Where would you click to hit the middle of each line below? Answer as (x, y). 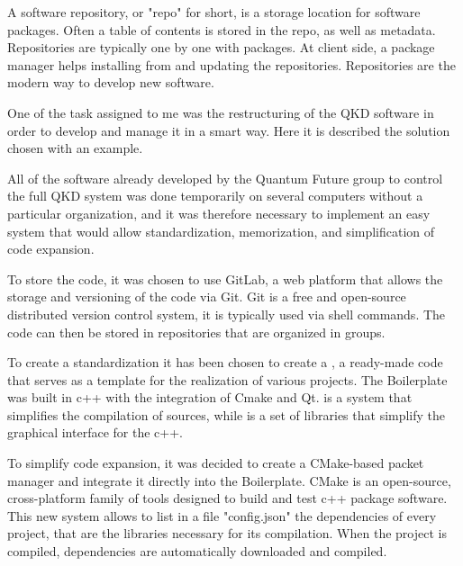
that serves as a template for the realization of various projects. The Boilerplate (227, 379)
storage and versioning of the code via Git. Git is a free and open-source (207, 296)
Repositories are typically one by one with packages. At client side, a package (221, 47)
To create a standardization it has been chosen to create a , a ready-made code (225, 362)
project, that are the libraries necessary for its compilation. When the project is (227, 533)
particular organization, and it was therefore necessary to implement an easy (219, 213)
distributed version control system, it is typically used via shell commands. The (227, 314)
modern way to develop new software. (111, 82)
